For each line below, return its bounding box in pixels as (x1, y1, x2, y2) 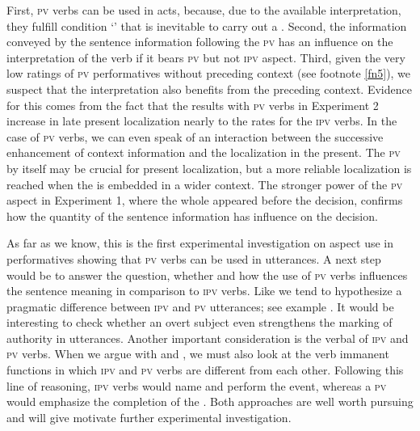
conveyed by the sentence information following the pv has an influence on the (6, 33, 393, 50)
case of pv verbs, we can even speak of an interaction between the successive (6, 128, 384, 145)
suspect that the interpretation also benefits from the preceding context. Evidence (6, 80, 412, 97)
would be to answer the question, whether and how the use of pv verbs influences (6, 266, 408, 283)
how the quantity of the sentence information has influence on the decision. (6, 207, 378, 224)
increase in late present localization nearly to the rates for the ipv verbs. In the (6, 112, 397, 129)
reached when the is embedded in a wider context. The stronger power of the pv (6, 175, 403, 192)
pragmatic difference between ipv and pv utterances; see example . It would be (6, 298, 394, 315)
